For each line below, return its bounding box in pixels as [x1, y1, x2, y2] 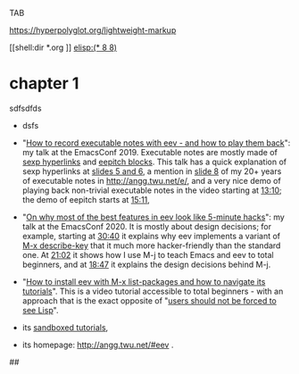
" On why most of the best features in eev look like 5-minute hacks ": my [21, 212, 286, 222]
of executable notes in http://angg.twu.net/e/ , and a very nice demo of [21, 175, 281, 186]
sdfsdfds [9, 103, 42, 113]
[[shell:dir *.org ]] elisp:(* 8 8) [9, 42, 118, 53]
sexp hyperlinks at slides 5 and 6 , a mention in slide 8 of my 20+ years [21, 165, 282, 177]
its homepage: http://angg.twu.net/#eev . [21, 339, 174, 350]
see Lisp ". [21, 304, 59, 315]
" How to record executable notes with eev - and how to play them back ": [21, 137, 291, 148]
